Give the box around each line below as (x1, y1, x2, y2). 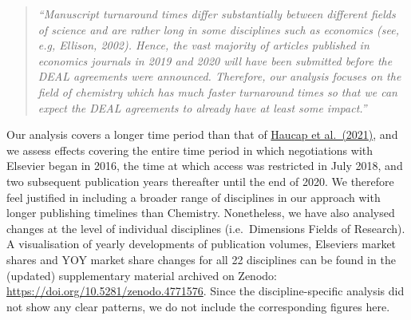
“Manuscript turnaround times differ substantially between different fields (38, 6, 396, 22)
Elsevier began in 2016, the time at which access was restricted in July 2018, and (6, 157, 403, 174)
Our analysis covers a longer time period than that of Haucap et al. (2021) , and (6, 126, 398, 143)
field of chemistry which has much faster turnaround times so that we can (38, 83, 397, 100)
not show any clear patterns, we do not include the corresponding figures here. (6, 298, 390, 314)
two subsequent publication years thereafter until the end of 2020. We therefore (6, 172, 394, 189)
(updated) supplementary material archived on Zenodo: (6, 267, 277, 283)
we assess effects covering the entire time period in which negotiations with (6, 141, 373, 158)
